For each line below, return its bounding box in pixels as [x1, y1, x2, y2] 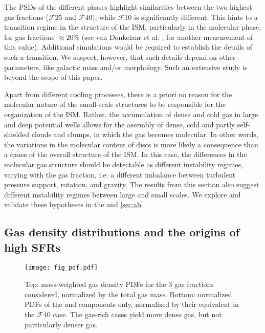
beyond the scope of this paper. [4, 72, 103, 82]
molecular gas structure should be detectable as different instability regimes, [4, 159, 243, 169]
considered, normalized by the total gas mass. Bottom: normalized [25, 288, 232, 299]
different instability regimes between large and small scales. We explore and [4, 189, 241, 199]
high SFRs [4, 239, 60, 255]
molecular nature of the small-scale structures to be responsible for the [4, 99, 226, 109]
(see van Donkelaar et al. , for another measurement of [81, 31, 253, 42]
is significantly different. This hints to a [134, 11, 258, 22]
